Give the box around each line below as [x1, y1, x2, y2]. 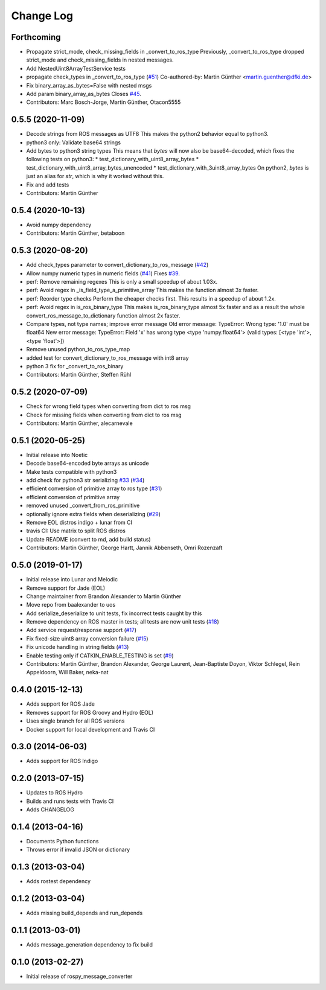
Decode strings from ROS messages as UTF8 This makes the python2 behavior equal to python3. [26, 130, 269, 138]
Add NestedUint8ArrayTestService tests [26, 65, 126, 72]
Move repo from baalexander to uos [26, 601, 116, 608]
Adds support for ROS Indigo [26, 758, 98, 765]
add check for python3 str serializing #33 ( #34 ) [26, 477, 145, 484]
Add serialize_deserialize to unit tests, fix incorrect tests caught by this [26, 610, 202, 617]
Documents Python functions [26, 838, 99, 845]
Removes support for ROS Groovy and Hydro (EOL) [26, 709, 154, 716]
